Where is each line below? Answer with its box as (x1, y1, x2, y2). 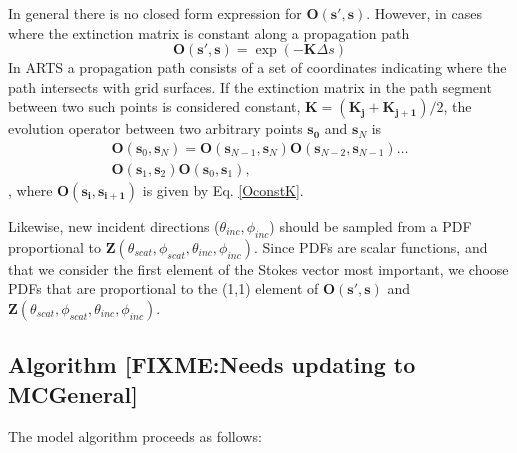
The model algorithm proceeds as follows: (8, 425, 262, 446)
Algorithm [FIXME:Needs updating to (8, 349, 416, 380)
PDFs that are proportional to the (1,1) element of (8, 278, 319, 299)
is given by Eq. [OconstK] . (142, 180, 304, 201)
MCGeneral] (8, 378, 139, 409)
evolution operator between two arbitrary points (8, 118, 303, 139)
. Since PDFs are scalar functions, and (254, 236, 488, 257)
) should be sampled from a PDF (269, 216, 472, 237)
